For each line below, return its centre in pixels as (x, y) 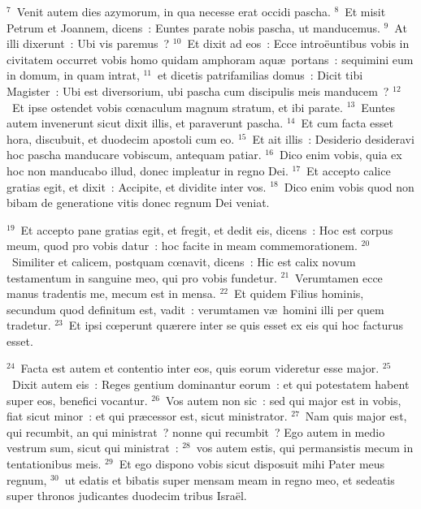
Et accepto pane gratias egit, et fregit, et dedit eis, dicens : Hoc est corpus (207, 229)
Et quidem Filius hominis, (299, 293)
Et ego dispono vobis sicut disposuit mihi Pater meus (252, 464)
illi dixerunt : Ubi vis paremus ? (88, 43)
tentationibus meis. (54, 464)
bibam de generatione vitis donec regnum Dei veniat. (138, 203)
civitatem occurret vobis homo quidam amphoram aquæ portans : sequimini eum (210, 59)
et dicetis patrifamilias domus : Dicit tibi (260, 75)
